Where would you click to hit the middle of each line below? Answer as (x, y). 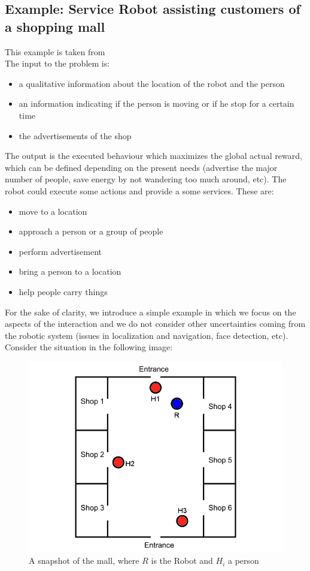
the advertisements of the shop (75, 135)
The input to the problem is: (57, 63)
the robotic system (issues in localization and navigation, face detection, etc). (147, 335)
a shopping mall (55, 26)
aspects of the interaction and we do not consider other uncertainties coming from (155, 324)
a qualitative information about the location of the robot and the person (152, 83)
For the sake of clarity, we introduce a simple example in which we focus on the (151, 312)
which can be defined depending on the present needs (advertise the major (141, 167)
